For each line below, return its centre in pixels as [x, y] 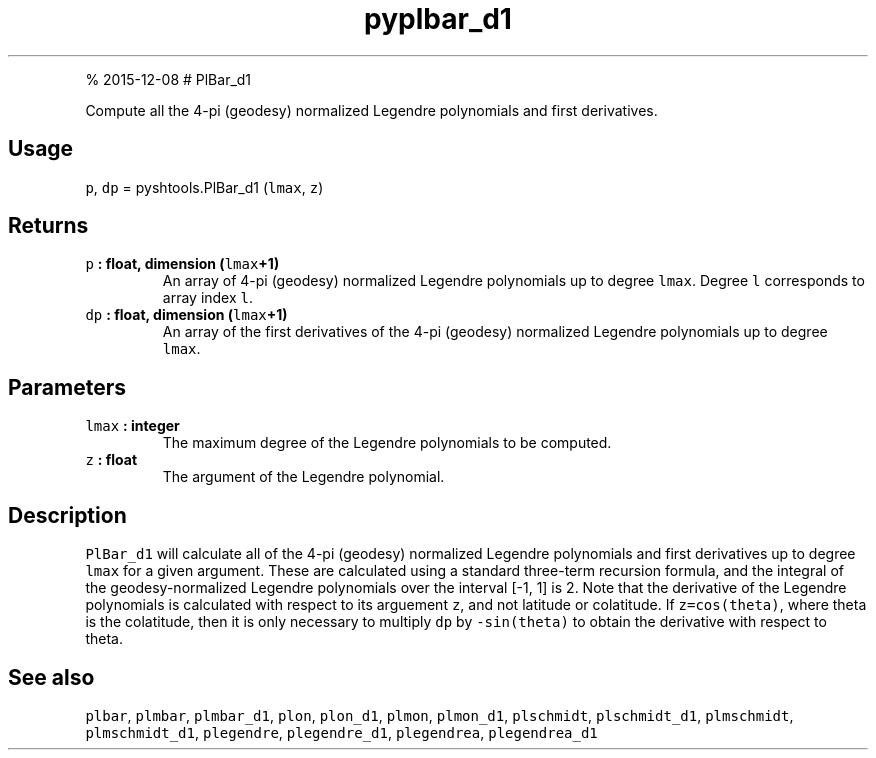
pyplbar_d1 [438, 19]
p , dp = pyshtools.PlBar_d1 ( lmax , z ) [204, 187]
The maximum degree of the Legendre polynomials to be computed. [387, 443]
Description [67, 515]
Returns [48, 226]
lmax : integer [132, 426]
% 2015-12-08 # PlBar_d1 [168, 79]
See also [51, 677]
